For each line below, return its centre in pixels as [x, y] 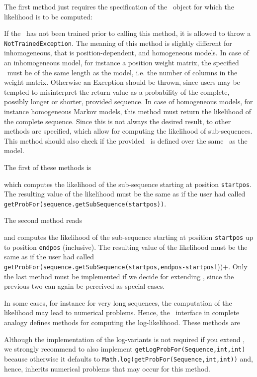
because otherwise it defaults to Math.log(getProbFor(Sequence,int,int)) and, [128, 358]
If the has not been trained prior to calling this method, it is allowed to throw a [128, 33]
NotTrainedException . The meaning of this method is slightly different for [118, 43]
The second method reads [43, 220]
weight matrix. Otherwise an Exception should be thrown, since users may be [122, 82]
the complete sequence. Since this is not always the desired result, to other [118, 121]
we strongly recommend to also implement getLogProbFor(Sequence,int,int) [125, 349]
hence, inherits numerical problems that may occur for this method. [107, 368]
